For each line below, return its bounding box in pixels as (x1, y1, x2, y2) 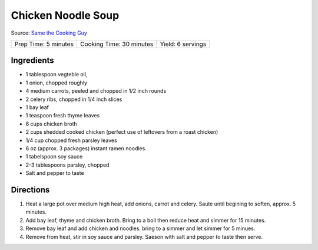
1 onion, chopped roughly (25, 79, 88, 86)
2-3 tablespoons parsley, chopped (25, 161, 110, 168)
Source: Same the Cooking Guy (11, 29, 88, 36)
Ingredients (11, 56, 54, 66)
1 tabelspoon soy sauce (25, 153, 83, 160)
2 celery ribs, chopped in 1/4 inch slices (25, 96, 122, 103)
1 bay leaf (25, 104, 49, 111)
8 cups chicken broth (25, 120, 78, 127)
